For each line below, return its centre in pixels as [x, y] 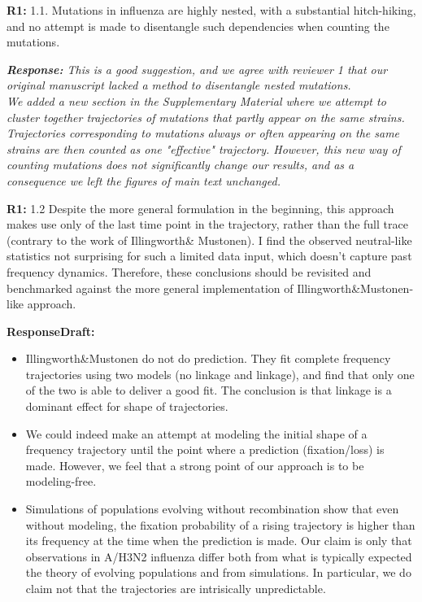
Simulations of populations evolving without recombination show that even [212, 509]
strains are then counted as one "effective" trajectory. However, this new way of [204, 148]
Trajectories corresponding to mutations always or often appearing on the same [203, 133]
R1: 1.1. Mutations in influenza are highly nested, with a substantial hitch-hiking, [211, 10]
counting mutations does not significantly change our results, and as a [181, 165]
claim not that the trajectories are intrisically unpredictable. [176, 588]
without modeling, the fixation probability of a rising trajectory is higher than [220, 524]
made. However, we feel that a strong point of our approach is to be [195, 465]
